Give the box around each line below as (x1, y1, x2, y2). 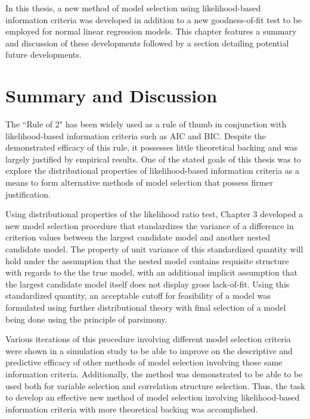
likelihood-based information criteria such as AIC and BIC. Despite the (5, 129, 266, 142)
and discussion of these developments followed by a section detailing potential (5, 36, 289, 49)
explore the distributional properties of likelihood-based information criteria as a (5, 164, 299, 177)
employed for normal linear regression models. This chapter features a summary (5, 25, 297, 37)
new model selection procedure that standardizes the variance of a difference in (5, 219, 294, 232)
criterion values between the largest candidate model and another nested (5, 231, 271, 243)
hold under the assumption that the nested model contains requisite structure (5, 254, 289, 267)
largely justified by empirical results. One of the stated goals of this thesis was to (5, 152, 301, 165)
